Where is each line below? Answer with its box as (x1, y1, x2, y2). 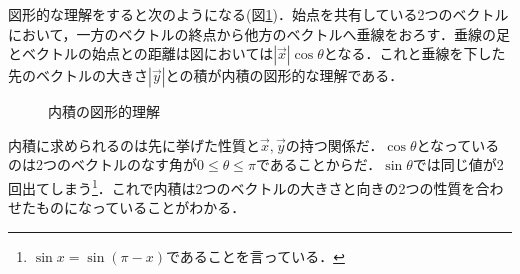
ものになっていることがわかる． (35, 197, 246, 218)
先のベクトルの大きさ (8, 65, 148, 86)
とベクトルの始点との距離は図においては (8, 43, 274, 64)
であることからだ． (255, 154, 382, 175)
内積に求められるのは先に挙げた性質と (8, 134, 260, 155)
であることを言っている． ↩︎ (165, 245, 345, 266)
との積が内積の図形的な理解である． (165, 65, 404, 86)
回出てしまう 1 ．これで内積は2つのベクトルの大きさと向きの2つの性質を (8, 174, 476, 198)
